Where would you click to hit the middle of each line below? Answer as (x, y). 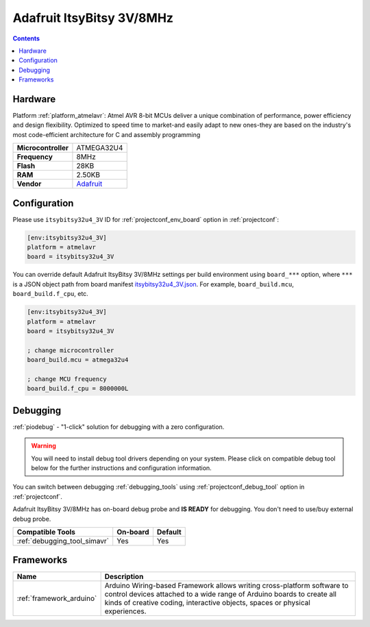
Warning (44, 446)
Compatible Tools (46, 532)
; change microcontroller (71, 350)
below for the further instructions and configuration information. (121, 468)
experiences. (125, 611)
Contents (26, 38)
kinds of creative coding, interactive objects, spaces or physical (208, 603)
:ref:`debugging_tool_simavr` (63, 541)
